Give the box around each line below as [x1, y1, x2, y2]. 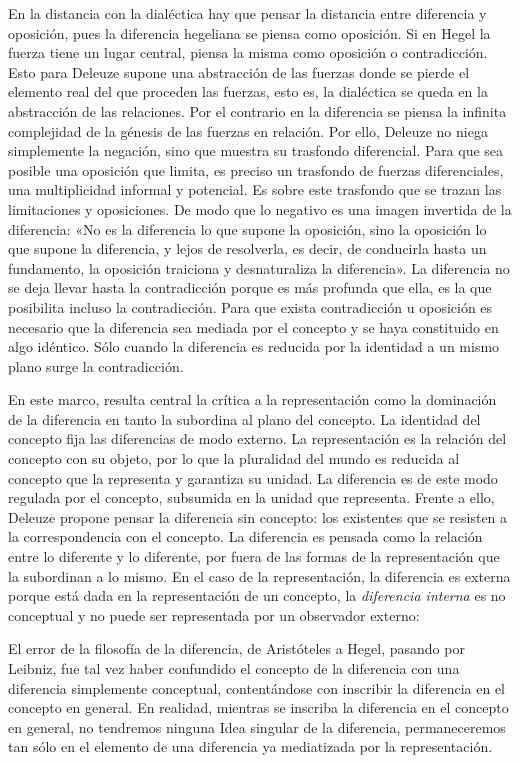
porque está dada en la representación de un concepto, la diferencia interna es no [8, 585, 506, 606]
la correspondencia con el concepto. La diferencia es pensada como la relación [8, 526, 483, 547]
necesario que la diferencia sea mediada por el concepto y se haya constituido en [8, 316, 499, 337]
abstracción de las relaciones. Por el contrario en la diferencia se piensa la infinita [8, 100, 507, 121]
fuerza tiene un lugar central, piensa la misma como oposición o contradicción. [8, 42, 488, 63]
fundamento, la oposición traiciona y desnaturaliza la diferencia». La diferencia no [8, 257, 510, 278]
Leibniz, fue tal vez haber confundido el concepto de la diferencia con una [8, 658, 460, 678]
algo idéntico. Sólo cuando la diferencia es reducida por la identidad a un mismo [8, 336, 500, 357]
